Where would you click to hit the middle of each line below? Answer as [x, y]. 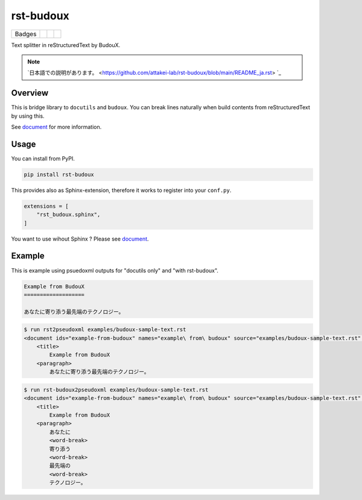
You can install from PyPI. [43, 158]
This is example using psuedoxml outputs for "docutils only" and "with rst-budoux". [115, 270]
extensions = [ [46, 206]
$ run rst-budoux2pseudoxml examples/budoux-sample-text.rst [116, 390]
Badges [26, 34]
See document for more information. [56, 127]
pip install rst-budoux [59, 174]
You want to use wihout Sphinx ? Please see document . [80, 239]
